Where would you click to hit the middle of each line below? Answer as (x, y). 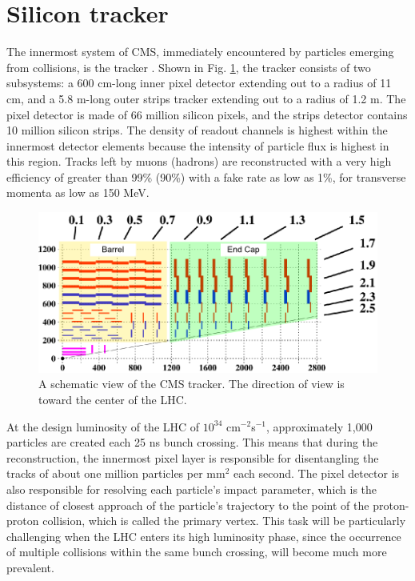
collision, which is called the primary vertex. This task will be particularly (224, 521)
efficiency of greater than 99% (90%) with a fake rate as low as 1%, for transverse (206, 176)
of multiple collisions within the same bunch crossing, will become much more (197, 552)
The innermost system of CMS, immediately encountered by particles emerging (200, 52)
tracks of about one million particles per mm (116, 473)
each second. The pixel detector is (317, 473)
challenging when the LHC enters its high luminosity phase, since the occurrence (204, 536)
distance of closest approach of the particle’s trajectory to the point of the (188, 505)
